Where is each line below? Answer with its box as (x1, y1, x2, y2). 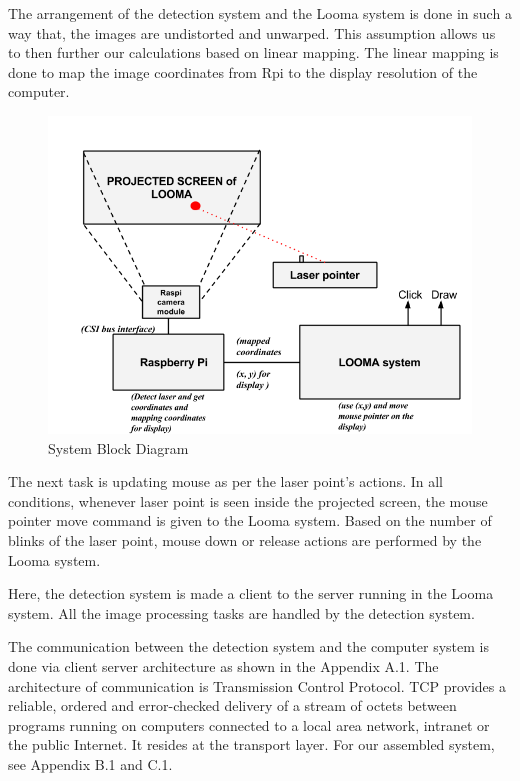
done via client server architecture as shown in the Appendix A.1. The (8, 655, 439, 676)
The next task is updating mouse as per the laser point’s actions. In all (8, 471, 443, 492)
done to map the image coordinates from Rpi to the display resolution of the (8, 61, 478, 82)
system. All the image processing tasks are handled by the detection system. (8, 602, 475, 623)
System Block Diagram (48, 437, 189, 458)
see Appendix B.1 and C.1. (8, 753, 173, 774)
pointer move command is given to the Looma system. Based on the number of (8, 510, 492, 531)
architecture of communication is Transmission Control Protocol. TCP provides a (8, 675, 507, 696)
